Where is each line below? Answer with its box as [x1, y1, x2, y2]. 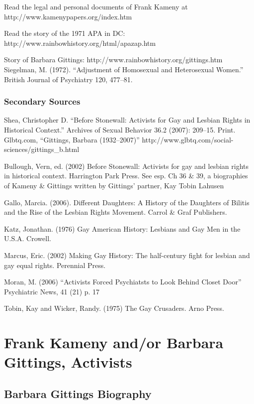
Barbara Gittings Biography [4, 386, 152, 401]
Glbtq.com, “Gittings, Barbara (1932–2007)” [4, 134, 140, 144]
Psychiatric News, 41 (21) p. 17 [4, 286, 100, 296]
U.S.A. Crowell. [4, 233, 51, 244]
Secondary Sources [4, 95, 81, 108]
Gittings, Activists [4, 352, 132, 372]
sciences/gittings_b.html [4, 144, 80, 154]
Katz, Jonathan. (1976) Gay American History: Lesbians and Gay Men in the [4, 223, 241, 234]
